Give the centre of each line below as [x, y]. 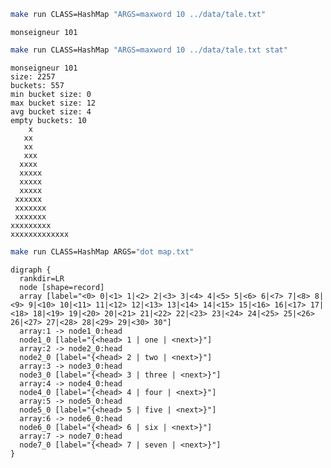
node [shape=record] [62, 287]
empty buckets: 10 [48, 120]
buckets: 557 [37, 85]
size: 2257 [33, 76]
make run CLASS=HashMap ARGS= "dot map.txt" [102, 251]
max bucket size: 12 [53, 103]
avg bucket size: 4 [51, 111]
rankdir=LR [42, 278]
